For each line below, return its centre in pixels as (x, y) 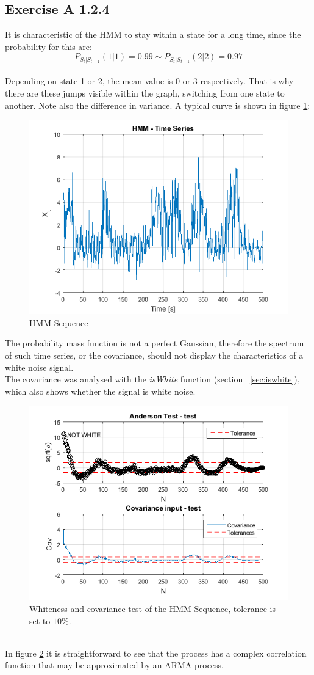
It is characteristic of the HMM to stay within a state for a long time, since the (153, 35)
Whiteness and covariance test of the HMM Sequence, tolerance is (153, 608)
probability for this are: (48, 46)
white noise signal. (39, 367)
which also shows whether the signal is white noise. (100, 391)
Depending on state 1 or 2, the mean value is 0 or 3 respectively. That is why (149, 81)
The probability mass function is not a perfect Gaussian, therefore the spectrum (155, 343)
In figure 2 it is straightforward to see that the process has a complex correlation (156, 653)
